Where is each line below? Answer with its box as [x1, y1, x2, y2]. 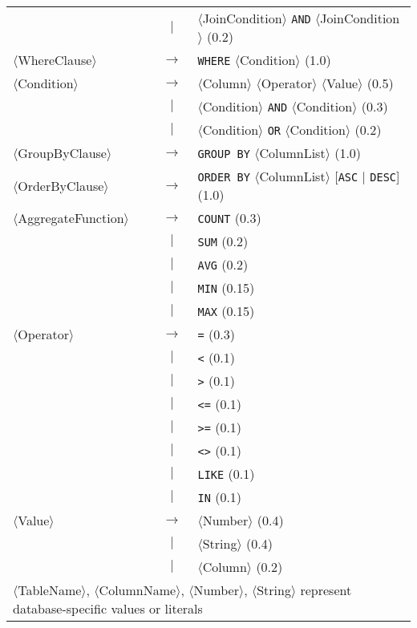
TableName [18, 581, 82, 599]
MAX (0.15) [197, 302, 255, 320]
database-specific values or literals [13, 599, 203, 618]
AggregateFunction [18, 209, 124, 227]
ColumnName [99, 581, 176, 599]
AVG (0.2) [197, 255, 249, 273]
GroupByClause [18, 144, 107, 162]
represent [300, 581, 352, 599]
